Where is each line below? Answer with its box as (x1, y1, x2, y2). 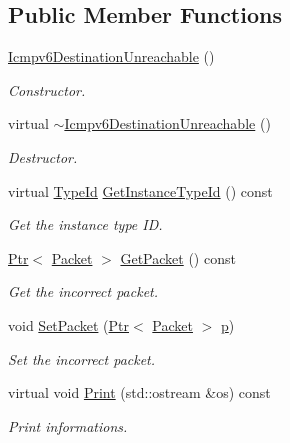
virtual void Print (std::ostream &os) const (8, 382, 271, 403)
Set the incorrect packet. (8, 348, 156, 369)
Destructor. (8, 146, 78, 167)
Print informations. (8, 415, 128, 436)
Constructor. (8, 79, 86, 100)
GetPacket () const (120, 247, 236, 268)
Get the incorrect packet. (8, 281, 159, 302)
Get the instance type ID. (8, 214, 163, 235)
